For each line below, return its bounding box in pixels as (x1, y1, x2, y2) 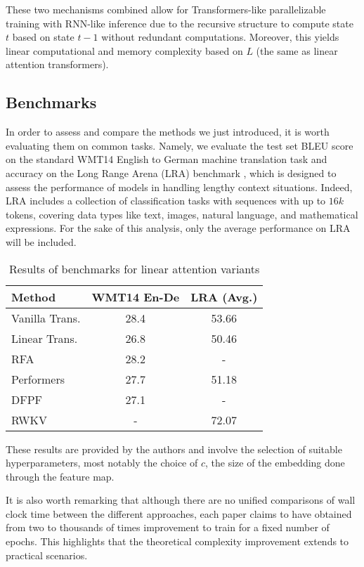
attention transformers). (6, 57, 109, 72)
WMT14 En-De (91, 288, 180, 305)
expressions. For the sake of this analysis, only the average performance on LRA (6, 221, 351, 235)
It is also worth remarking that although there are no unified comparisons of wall (6, 493, 356, 507)
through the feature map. (6, 469, 115, 483)
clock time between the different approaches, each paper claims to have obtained (6, 506, 352, 521)
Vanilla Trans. (11, 309, 81, 326)
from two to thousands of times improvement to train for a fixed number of (6, 520, 330, 535)
